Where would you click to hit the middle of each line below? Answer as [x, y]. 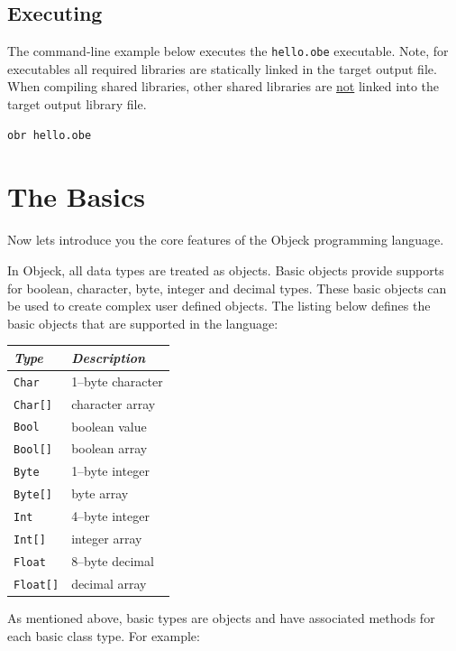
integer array [107, 539]
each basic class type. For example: [104, 635]
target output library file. [77, 104]
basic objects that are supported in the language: [143, 323]
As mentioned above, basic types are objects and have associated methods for [221, 617]
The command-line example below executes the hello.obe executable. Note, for [228, 51]
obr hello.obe [50, 135]
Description [109, 357]
